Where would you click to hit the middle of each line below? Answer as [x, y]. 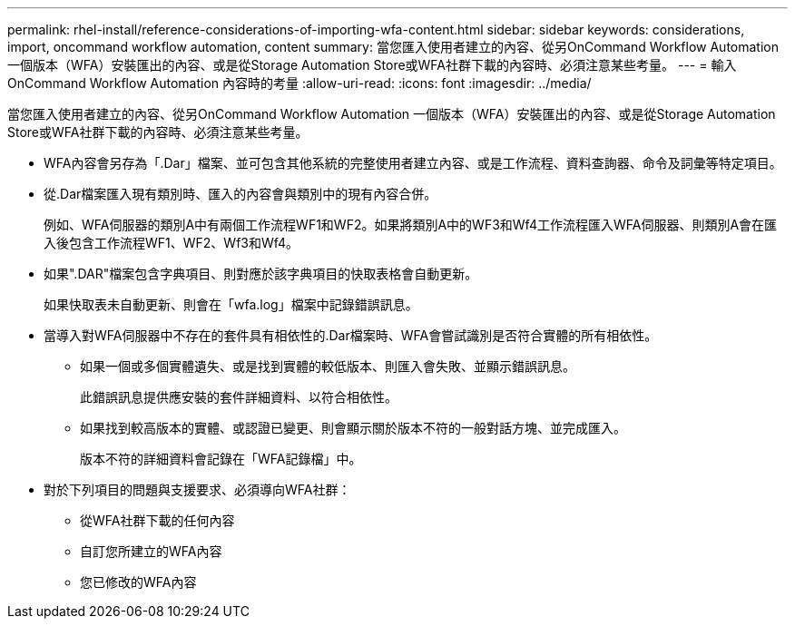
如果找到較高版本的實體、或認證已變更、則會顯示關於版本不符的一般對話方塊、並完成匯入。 [353, 428]
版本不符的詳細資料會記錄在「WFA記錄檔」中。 [221, 459]
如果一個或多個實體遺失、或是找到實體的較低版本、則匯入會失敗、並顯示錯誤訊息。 [328, 366]
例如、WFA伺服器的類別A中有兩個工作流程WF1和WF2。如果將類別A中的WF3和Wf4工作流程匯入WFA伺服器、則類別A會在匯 [411, 225]
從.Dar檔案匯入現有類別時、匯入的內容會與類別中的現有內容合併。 [240, 194]
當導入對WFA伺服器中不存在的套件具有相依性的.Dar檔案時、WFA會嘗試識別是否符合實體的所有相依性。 [351, 335]
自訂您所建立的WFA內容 [151, 551]
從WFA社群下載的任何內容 [157, 520]
